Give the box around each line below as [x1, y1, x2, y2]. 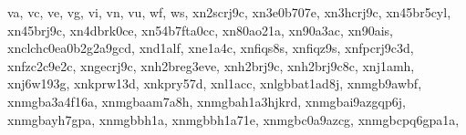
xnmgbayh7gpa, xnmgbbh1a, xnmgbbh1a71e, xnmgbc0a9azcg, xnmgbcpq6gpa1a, [7, 109, 460, 129]
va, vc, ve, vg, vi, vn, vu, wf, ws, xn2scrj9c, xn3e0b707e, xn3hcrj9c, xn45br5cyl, [7, 3, 451, 21]
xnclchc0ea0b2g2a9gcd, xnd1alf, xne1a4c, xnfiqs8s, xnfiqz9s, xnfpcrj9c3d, [7, 38, 414, 57]
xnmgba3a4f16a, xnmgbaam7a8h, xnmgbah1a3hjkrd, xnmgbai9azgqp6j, [7, 91, 406, 110]
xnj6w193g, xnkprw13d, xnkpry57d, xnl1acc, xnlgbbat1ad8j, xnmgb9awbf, [7, 74, 422, 93]
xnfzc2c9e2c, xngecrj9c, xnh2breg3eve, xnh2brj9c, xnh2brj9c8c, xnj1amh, [7, 56, 415, 75]
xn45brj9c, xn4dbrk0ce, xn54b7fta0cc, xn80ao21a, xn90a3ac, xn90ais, [7, 20, 393, 39]
